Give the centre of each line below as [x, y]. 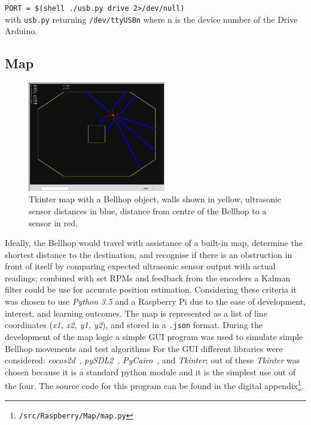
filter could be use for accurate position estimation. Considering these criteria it [151, 289]
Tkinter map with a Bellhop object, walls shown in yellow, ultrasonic [155, 199]
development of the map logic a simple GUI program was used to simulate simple [154, 336]
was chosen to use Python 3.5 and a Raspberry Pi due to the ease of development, [155, 301]
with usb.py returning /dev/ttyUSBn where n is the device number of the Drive [151, 19]
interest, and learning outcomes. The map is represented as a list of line [136, 313]
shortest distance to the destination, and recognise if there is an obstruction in [149, 254]
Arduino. [21, 31]
